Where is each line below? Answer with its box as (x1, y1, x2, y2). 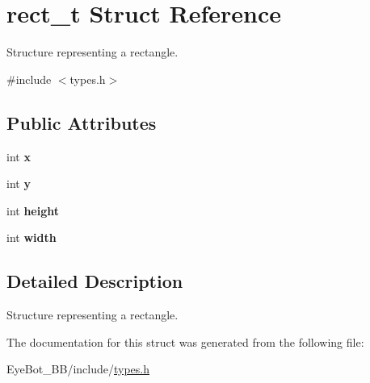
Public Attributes (6, 110, 157, 135)
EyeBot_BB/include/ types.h (6, 360, 150, 377)
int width (6, 229, 57, 246)
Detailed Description (6, 269, 183, 293)
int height (6, 202, 60, 219)
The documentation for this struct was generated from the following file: (6, 333, 364, 350)
